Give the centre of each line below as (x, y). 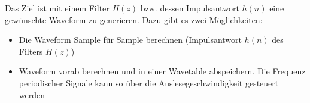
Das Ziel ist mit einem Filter (57, 8)
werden (32, 94)
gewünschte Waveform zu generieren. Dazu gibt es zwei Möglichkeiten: (134, 19)
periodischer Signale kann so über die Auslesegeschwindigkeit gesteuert (149, 82)
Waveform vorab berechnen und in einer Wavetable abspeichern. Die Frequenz (162, 71)
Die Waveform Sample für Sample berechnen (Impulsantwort (130, 40)
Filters (31, 51)
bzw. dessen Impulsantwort (190, 8)
